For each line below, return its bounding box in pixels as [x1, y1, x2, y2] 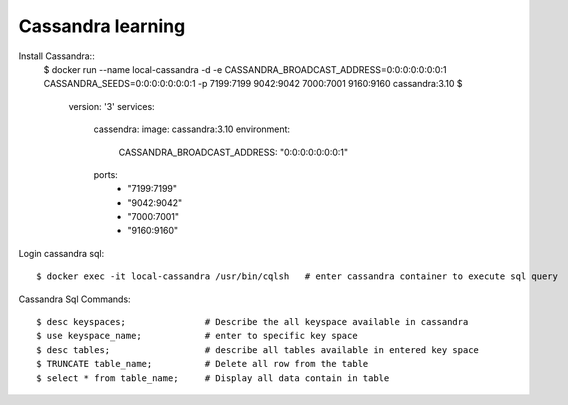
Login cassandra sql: [18, 247, 105, 259]
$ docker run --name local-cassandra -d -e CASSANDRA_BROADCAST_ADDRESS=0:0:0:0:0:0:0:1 [43, 63, 447, 75]
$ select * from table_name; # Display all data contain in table [36, 372, 390, 384]
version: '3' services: [68, 100, 155, 112]
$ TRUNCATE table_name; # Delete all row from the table [36, 358, 369, 370]
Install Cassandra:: [18, 50, 95, 62]
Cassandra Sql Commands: [18, 293, 131, 305]
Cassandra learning [18, 15, 186, 37]
